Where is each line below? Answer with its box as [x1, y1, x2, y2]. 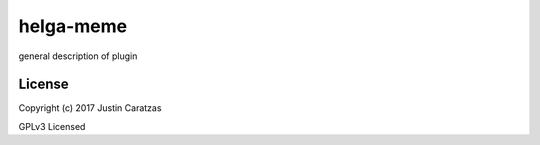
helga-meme [18, 15, 128, 37]
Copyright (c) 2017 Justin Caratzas [18, 102, 162, 114]
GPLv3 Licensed [18, 120, 86, 132]
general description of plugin [18, 50, 138, 62]
